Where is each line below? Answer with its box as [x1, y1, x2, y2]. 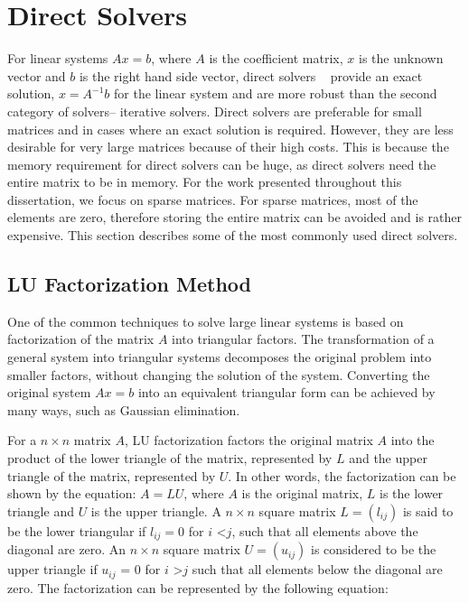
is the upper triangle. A [90, 501, 221, 520]
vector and [7, 66, 66, 85]
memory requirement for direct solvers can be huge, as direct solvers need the [7, 154, 436, 173]
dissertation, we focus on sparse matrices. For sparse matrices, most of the [7, 190, 418, 209]
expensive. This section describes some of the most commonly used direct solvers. [7, 226, 458, 245]
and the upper [349, 449, 427, 468]
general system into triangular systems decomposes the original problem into [7, 348, 432, 366]
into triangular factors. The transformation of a [172, 329, 435, 348]
